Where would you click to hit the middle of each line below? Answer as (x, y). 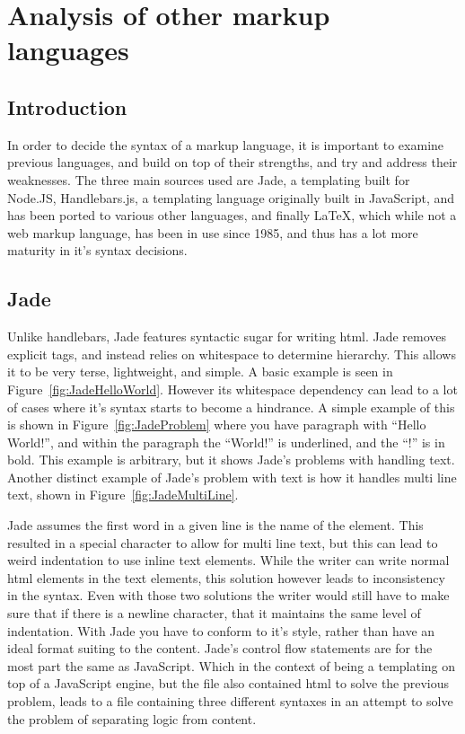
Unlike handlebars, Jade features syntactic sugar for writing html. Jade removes (227, 336)
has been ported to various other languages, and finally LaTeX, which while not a (232, 215)
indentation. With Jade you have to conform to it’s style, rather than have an (221, 630)
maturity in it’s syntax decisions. (97, 250)
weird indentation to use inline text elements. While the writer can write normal (228, 560)
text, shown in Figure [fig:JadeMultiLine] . (123, 495)
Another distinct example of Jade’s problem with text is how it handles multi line (232, 477)
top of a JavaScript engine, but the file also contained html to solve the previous (228, 683)
